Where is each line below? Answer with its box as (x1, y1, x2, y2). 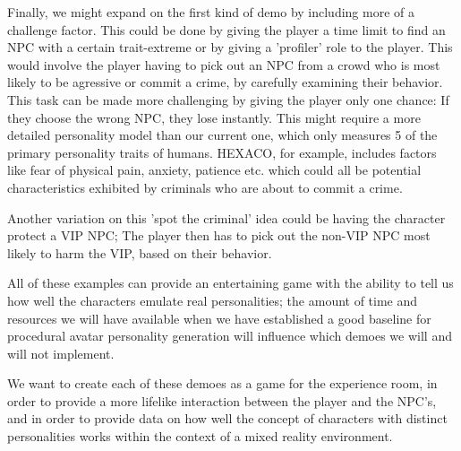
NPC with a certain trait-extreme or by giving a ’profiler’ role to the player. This (7, 38, 453, 56)
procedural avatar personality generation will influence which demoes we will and (7, 326, 452, 345)
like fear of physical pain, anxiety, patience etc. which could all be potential (7, 160, 422, 179)
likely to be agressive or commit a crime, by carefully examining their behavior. (7, 73, 443, 91)
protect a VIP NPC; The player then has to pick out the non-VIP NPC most (7, 226, 431, 245)
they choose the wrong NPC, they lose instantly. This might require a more (7, 108, 421, 126)
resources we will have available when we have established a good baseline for (7, 308, 431, 327)
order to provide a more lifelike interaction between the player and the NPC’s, (7, 391, 437, 410)
